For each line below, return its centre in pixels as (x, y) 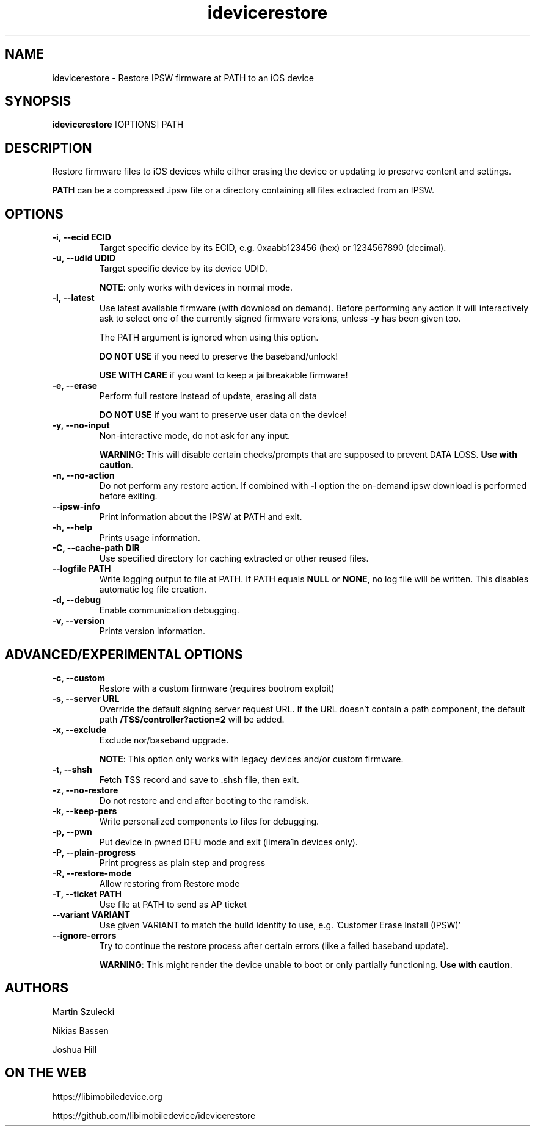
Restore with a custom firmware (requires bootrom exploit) (217, 688)
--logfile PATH (82, 569)
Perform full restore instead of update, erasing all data (208, 396)
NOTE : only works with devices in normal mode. (196, 287)
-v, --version (78, 621)
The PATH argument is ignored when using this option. (209, 338)
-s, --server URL (86, 698)
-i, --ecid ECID (82, 237)
